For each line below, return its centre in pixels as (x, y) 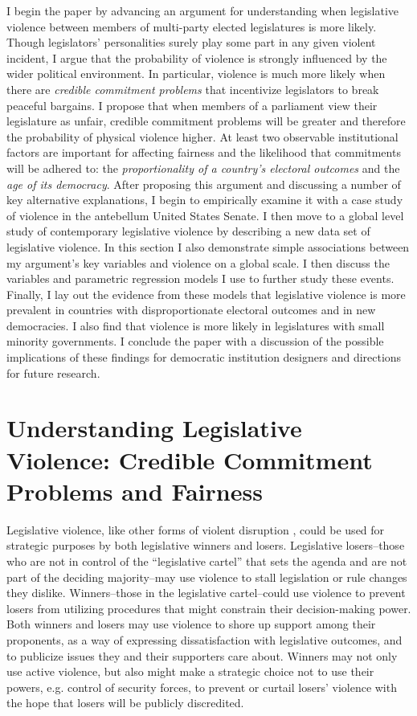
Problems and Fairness (135, 491)
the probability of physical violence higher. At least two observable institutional (202, 136)
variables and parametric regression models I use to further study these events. (200, 278)
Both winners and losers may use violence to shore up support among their (191, 624)
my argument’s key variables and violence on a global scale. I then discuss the (198, 262)
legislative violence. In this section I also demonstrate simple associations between (208, 246)
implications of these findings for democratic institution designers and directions (204, 357)
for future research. (53, 372)
